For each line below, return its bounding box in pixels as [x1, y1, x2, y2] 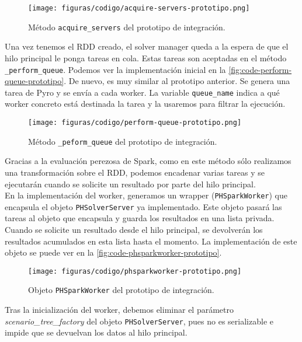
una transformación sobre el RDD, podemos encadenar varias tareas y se [5, 166, 265, 178]
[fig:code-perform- [228, 63, 292, 75]
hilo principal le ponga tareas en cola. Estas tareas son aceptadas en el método [5, 51, 287, 64]
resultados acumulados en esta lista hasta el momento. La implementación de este [5, 235, 297, 247]
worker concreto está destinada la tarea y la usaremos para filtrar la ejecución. [5, 97, 286, 110]
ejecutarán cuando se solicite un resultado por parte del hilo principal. [5, 177, 256, 190]
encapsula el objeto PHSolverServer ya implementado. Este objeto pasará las [5, 200, 282, 212]
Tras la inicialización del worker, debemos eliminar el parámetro [5, 303, 234, 316]
